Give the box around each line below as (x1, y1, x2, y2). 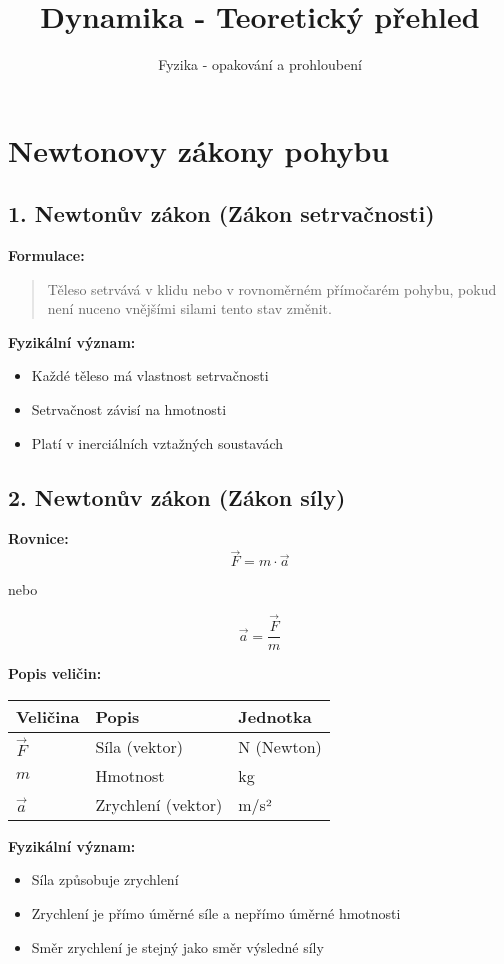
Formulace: (8, 245, 85, 266)
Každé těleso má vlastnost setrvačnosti (31, 365, 269, 386)
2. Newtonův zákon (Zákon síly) (8, 481, 346, 512)
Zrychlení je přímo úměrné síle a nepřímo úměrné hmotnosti (31, 902, 401, 923)
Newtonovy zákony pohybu (8, 129, 390, 170)
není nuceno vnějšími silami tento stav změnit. (47, 298, 332, 319)
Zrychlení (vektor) (95, 792, 223, 816)
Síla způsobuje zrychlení (31, 869, 179, 890)
